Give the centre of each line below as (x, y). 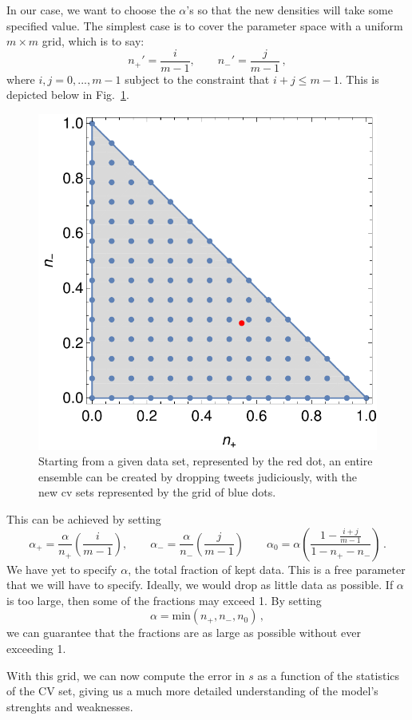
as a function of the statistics (329, 675)
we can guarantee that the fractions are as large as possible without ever (184, 633)
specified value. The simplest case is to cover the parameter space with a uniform (205, 25)
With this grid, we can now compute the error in (126, 675)
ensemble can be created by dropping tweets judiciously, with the (198, 476)
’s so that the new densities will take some (289, 10)
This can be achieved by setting (84, 519)
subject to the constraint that (197, 79)
